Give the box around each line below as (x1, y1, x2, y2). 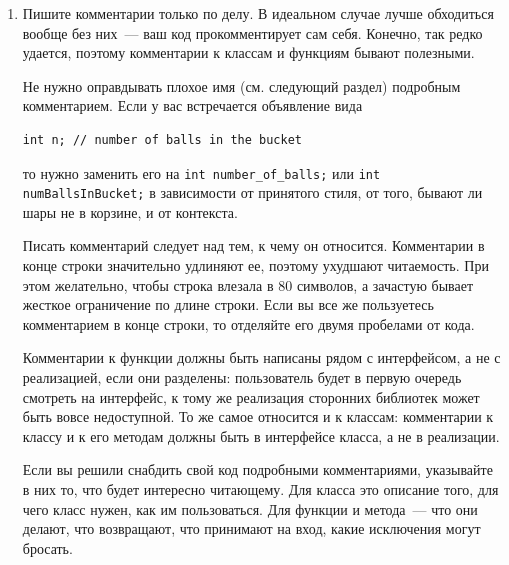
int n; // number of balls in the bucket (22, 132, 302, 147)
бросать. (22, 537, 73, 558)
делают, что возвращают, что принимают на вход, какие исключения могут (22, 518, 481, 539)
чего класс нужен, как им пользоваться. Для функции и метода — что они (22, 498, 478, 519)
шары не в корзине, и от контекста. (22, 201, 238, 222)
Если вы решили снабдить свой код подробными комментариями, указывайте (22, 459, 493, 480)
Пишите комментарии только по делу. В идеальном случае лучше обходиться (22, 3, 494, 23)
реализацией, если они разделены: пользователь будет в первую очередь (22, 367, 462, 388)
